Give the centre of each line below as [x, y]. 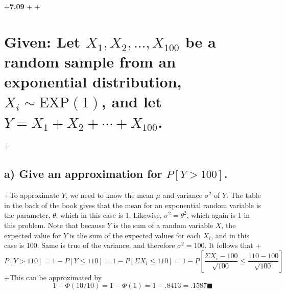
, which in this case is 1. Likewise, [109, 215]
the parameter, [27, 215]
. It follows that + [233, 245]
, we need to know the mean [110, 195]
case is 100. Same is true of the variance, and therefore [90, 245]
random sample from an [90, 61]
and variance [183, 195]
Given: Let [42, 41]
